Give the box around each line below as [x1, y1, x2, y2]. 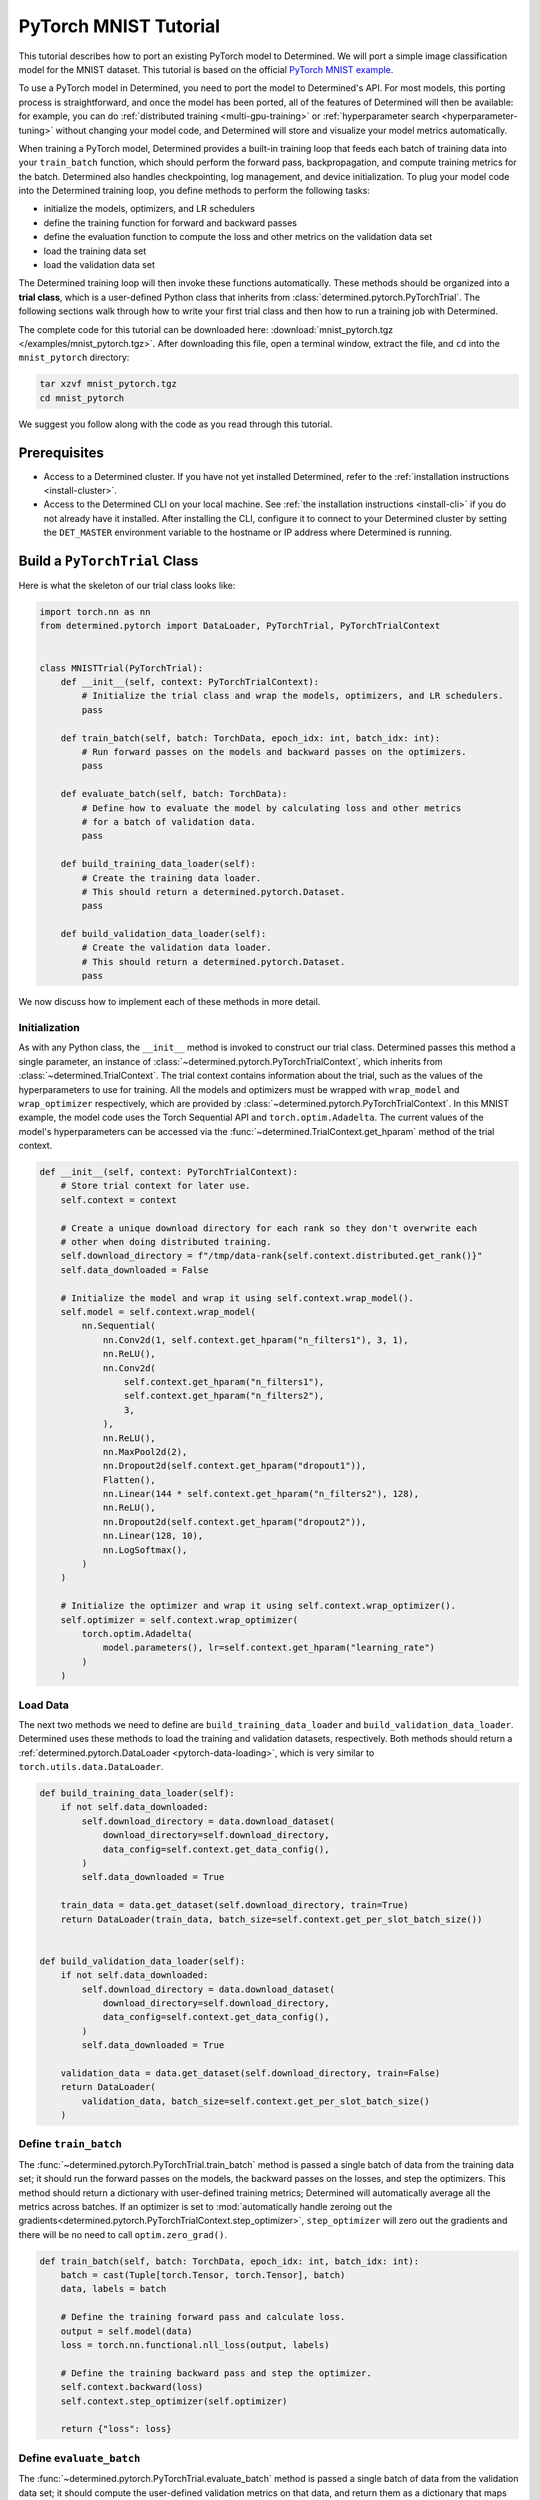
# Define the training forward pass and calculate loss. [60, 2311, 346, 2323]
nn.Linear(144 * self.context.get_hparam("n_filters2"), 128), [102, 1488, 420, 1500]
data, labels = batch [60, 2283, 167, 2295]
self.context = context [60, 1194, 177, 1205]
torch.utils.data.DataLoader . [18, 1761, 164, 1773]
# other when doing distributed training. [60, 1236, 272, 1248]
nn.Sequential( [81, 1320, 157, 1332]
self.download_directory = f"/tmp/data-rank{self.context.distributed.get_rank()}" [60, 1250, 483, 1262]
